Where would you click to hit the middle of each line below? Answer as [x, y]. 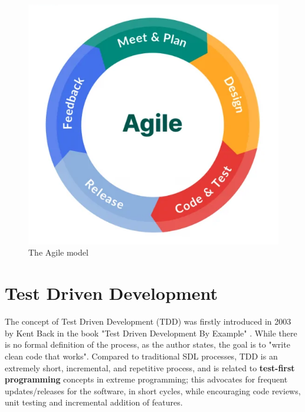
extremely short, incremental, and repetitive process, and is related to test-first [150, 367]
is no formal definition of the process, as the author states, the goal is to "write [147, 344]
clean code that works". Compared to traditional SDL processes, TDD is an [141, 356]
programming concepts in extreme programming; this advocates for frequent [146, 379]
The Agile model [58, 252]
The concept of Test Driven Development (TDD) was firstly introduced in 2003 [148, 321]
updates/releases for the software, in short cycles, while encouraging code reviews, [153, 390]
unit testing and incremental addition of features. [94, 402]
